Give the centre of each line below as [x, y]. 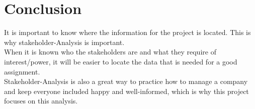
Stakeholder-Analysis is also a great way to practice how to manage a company [126, 81]
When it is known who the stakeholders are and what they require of [110, 52]
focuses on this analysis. [41, 101]
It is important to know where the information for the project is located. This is [127, 32]
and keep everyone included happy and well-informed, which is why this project [126, 91]
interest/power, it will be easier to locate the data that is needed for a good [121, 61]
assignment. [22, 71]
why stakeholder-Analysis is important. [64, 42]
